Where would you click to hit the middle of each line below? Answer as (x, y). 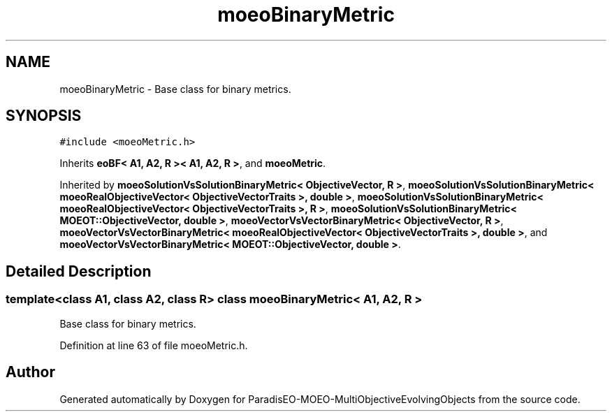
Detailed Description (79, 271)
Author (30, 372)
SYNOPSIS (44, 116)
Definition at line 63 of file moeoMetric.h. (154, 345)
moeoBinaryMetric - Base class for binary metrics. (175, 89)
